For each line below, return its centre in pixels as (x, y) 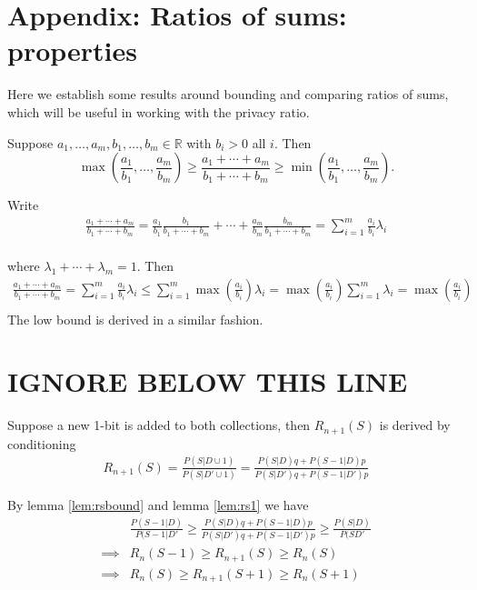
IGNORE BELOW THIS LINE (208, 381)
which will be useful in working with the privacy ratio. (159, 111)
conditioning (42, 443)
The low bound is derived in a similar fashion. (135, 319)
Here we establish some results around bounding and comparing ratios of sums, (228, 94)
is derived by (415, 425)
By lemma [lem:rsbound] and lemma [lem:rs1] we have (158, 505)
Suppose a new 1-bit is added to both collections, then (159, 425)
